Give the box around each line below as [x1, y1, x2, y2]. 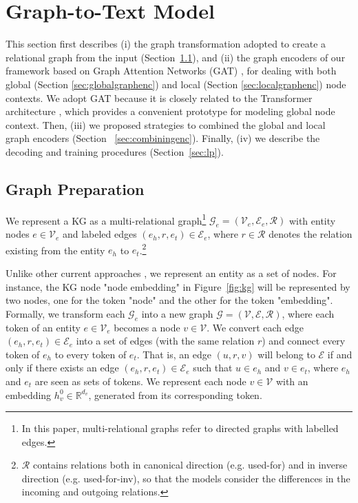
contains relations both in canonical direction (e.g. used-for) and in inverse [32, 458, 348, 472]
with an [275, 373, 308, 388]
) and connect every [262, 333, 346, 348]
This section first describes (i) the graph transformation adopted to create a [6, 37, 326, 51]
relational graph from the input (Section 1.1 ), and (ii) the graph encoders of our [6, 50, 346, 64]
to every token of [54, 347, 127, 361]
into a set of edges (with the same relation [76, 333, 255, 348]
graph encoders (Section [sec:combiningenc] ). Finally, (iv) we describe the [6, 131, 320, 145]
